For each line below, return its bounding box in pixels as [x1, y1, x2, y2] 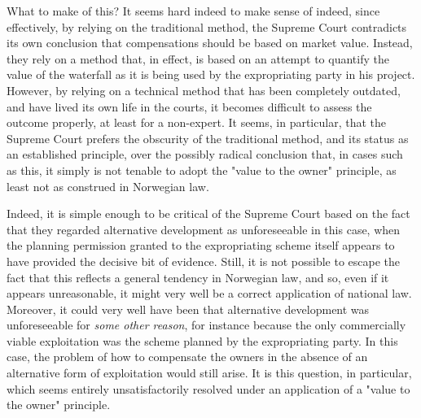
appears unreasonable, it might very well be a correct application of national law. [7, 285, 412, 302]
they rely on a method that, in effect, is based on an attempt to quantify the [7, 50, 389, 67]
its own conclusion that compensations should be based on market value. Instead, [7, 34, 413, 51]
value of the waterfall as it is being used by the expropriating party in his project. [7, 66, 415, 83]
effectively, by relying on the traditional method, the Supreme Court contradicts [7, 18, 407, 35]
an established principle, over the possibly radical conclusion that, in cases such [7, 146, 403, 163]
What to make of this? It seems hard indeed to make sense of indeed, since [7, 2, 380, 19]
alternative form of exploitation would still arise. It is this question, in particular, [7, 364, 412, 381]
